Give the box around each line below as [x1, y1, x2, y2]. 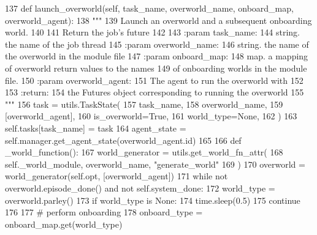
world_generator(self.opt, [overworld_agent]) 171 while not [5, 170, 228, 182]
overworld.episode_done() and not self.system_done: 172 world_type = [5, 181, 275, 194]
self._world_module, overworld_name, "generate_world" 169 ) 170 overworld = [5, 157, 305, 170]
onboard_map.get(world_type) [5, 217, 123, 230]
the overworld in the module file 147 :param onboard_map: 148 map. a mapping [5, 50, 308, 62]
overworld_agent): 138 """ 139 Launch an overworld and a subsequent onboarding [5, 13, 312, 26]
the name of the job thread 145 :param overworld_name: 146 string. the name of [5, 37, 309, 50]
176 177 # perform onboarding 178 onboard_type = [5, 206, 203, 218]
